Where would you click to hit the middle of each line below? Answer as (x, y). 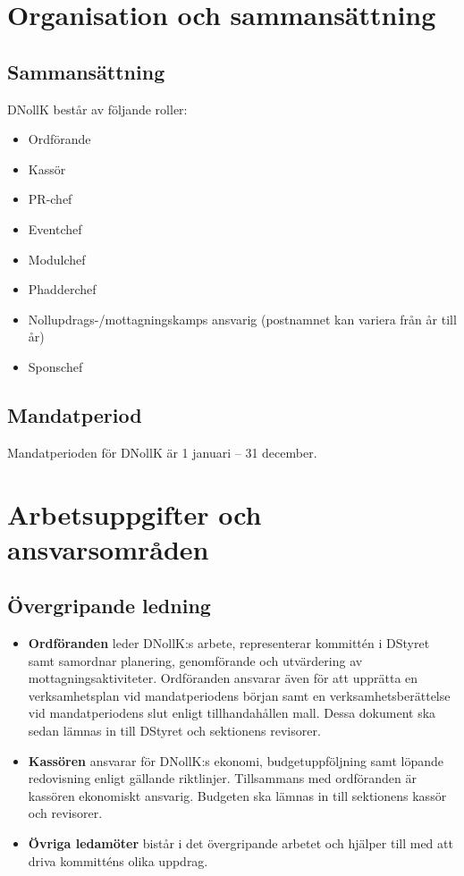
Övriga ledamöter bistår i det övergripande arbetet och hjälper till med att (240, 843)
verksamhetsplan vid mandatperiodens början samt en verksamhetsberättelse (239, 695)
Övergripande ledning (109, 606)
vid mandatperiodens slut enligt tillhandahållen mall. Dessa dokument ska (232, 713)
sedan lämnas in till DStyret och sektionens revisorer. (174, 731)
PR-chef (50, 199)
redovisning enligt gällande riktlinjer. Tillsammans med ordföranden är (222, 778)
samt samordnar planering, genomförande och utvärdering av (195, 660)
